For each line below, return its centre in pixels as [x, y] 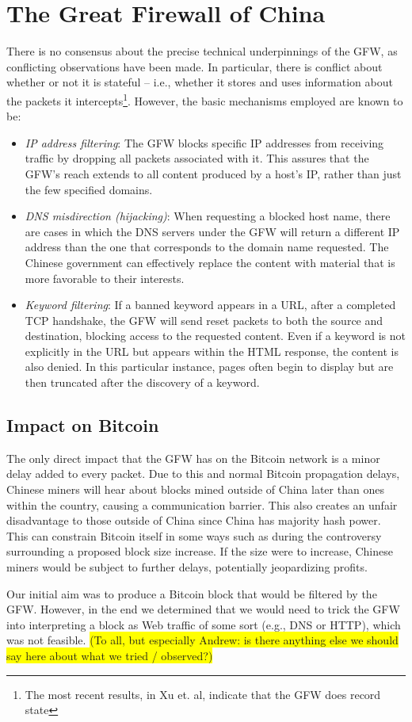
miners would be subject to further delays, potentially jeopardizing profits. [187, 567]
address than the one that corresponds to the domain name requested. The [207, 247]
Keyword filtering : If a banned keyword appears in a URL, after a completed [210, 305]
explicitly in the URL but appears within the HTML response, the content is [212, 351]
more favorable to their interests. [105, 278]
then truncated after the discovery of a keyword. [142, 382]
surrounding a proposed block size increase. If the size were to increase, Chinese [200, 551]
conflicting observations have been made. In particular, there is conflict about [195, 66]
